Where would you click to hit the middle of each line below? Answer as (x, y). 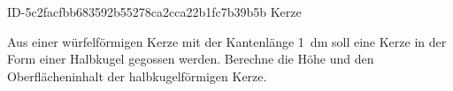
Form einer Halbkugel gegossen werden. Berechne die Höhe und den (191, 59)
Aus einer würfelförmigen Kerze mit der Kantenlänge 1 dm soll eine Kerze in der (227, 41)
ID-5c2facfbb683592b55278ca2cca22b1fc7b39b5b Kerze (154, 11)
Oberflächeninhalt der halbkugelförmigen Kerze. (137, 76)
